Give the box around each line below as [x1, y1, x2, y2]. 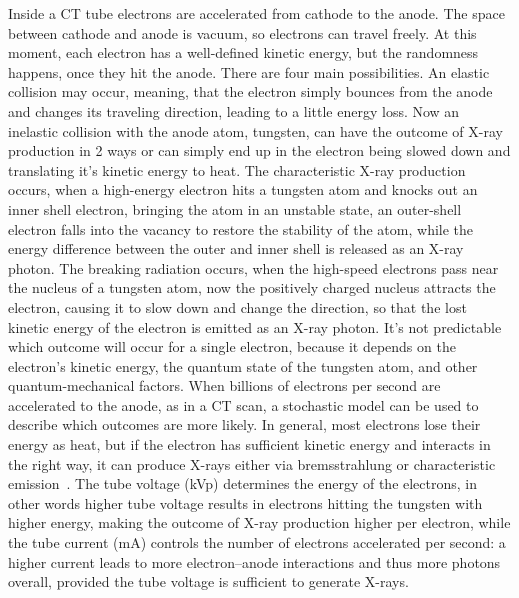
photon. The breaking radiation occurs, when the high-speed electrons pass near [8, 257, 499, 278]
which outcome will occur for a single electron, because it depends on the [8, 336, 456, 357]
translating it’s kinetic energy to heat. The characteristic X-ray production [8, 159, 466, 180]
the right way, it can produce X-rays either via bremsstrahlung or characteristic [8, 453, 496, 474]
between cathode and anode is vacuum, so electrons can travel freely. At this [8, 22, 477, 43]
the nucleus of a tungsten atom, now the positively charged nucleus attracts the [8, 277, 496, 298]
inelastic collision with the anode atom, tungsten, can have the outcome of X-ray [8, 120, 503, 141]
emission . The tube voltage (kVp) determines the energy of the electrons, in [8, 473, 478, 494]
